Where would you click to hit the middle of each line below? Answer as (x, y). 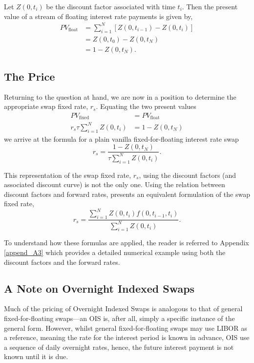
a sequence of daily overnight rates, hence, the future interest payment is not (119, 347)
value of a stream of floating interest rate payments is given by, (98, 16)
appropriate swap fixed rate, (46, 106)
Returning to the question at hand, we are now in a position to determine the (120, 96)
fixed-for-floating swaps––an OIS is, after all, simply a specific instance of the (119, 318)
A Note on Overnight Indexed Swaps (99, 288)
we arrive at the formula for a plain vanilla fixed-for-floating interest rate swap (121, 139)
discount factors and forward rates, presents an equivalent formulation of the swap (127, 194)
